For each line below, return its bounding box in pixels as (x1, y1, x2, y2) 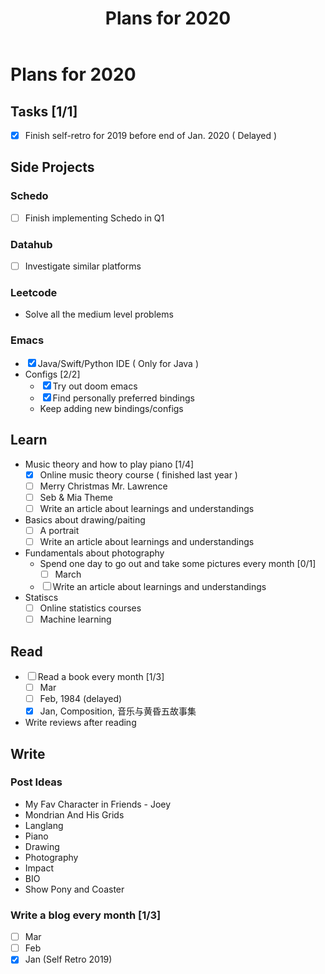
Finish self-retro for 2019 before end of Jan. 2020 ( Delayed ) (24, 130, 278, 141)
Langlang (24, 819, 64, 831)
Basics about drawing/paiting (24, 513, 146, 526)
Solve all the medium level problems (24, 308, 174, 321)
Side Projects (10, 159, 95, 176)
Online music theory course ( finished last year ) (39, 468, 238, 481)
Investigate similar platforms (24, 260, 142, 272)
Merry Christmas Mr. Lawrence (39, 480, 168, 492)
